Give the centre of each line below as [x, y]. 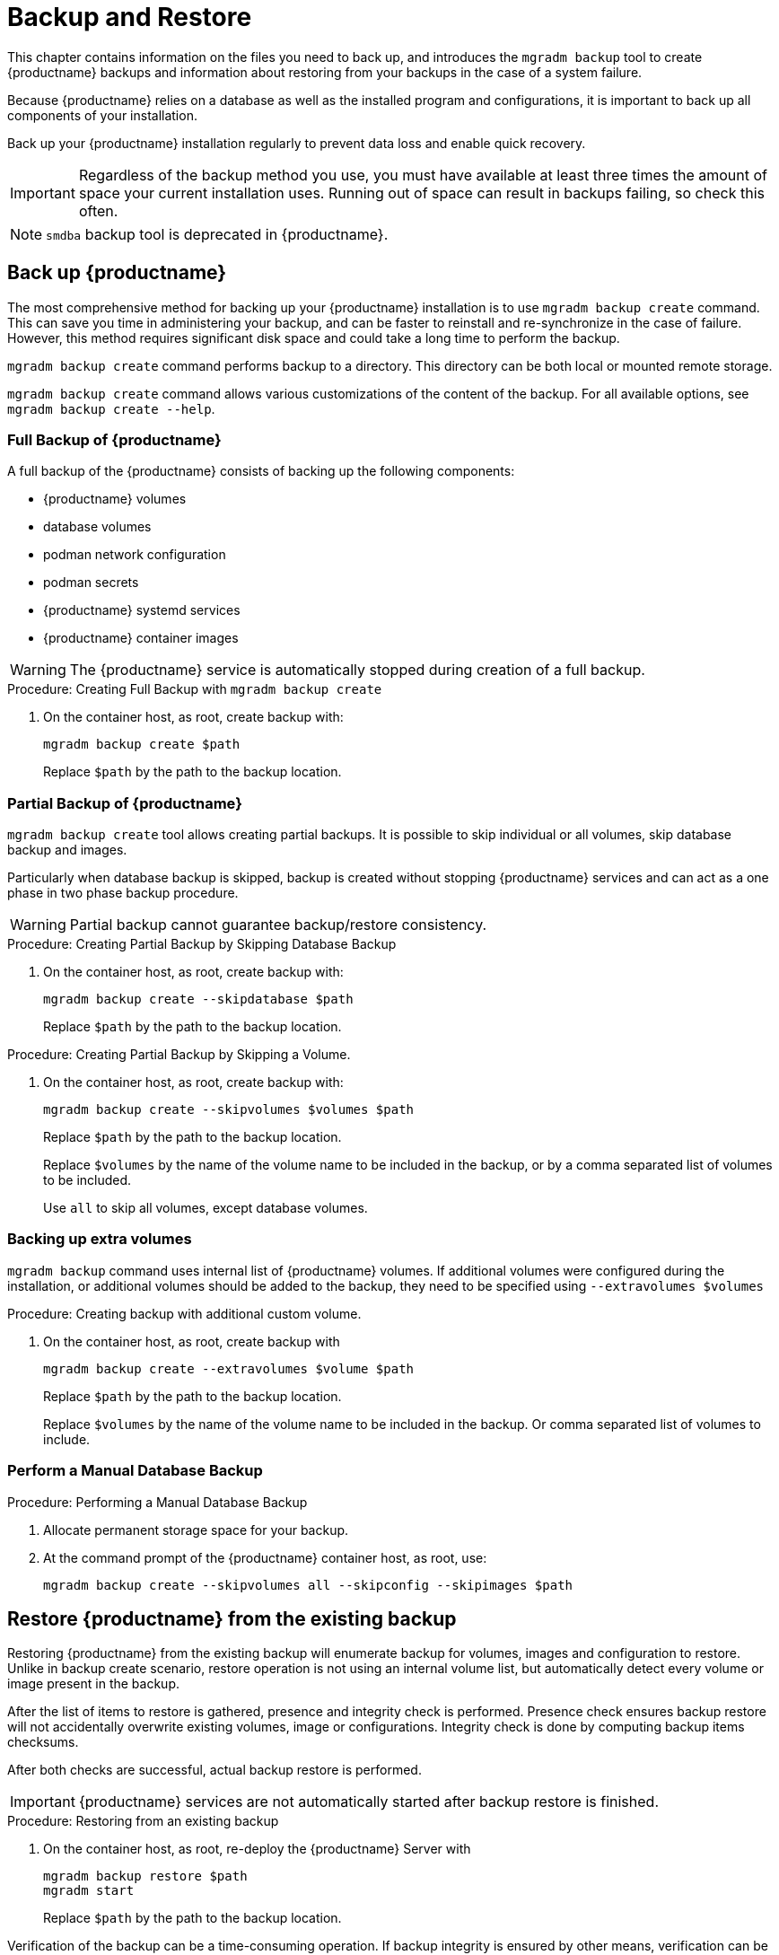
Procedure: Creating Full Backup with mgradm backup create [195, 689]
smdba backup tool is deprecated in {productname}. [217, 234]
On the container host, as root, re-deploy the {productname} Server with [257, 1849]
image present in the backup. [94, 1684]
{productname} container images [141, 638]
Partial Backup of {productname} [125, 803]
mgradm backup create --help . [111, 408]
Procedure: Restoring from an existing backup [143, 1821]
